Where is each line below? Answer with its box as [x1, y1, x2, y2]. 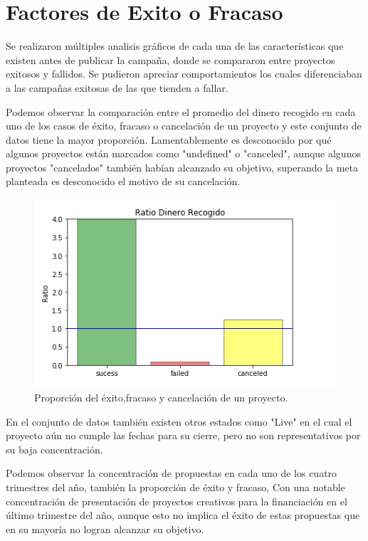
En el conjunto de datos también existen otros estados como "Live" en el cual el [6, 414, 352, 429]
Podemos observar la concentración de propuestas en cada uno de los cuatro [6, 466, 337, 480]
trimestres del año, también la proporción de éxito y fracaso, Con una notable [6, 479, 345, 494]
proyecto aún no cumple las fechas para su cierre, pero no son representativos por [6, 428, 361, 443]
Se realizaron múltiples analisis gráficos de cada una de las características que [6, 38, 344, 53]
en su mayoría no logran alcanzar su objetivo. [6, 521, 204, 536]
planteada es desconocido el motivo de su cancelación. [6, 174, 241, 189]
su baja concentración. [6, 441, 103, 456]
